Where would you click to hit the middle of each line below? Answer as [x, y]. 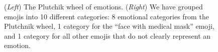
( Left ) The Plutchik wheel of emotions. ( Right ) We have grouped [103, 6]
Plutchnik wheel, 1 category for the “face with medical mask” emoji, [109, 26]
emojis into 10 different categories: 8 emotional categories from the [106, 16]
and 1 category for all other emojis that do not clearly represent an [107, 35]
